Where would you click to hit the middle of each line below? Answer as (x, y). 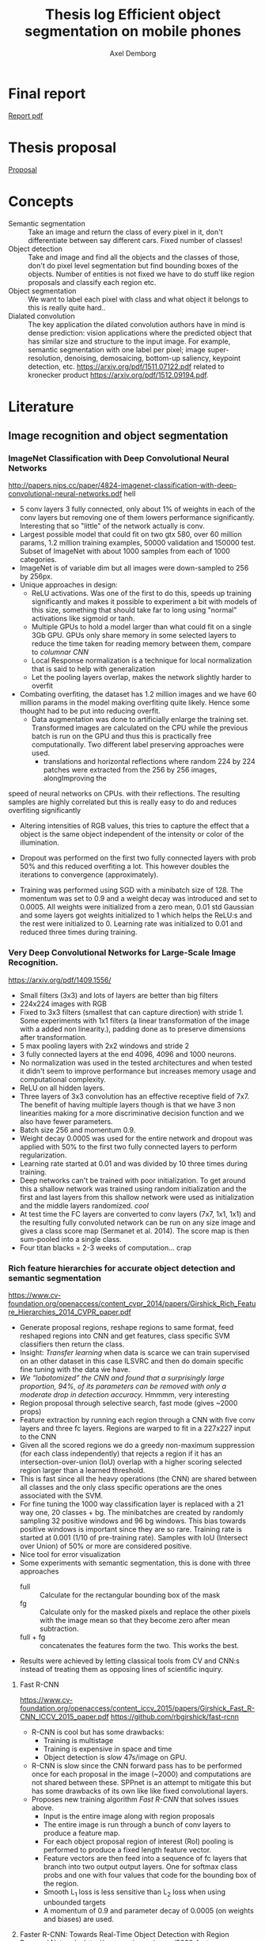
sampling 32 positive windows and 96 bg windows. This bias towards (133, 1521)
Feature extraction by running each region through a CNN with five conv (137, 1420)
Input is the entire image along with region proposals (129, 1816)
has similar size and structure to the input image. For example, (129, 341)
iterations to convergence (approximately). (89, 875)
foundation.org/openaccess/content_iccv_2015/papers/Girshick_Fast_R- (137, 1708)
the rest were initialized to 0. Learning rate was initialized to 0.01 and (131, 924)
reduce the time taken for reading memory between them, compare (141, 644)
